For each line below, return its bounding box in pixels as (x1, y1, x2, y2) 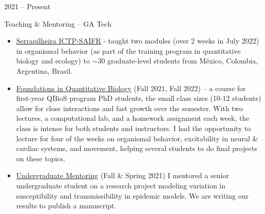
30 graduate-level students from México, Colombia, (98, 55, 258, 66)
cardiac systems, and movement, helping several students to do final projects (16, 143, 257, 154)
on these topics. (16, 153, 65, 163)
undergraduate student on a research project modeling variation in (16, 180, 225, 190)
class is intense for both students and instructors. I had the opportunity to (16, 122, 251, 133)
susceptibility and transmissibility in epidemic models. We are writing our (16, 190, 249, 201)
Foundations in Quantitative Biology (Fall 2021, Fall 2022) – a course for (16, 82, 246, 93)
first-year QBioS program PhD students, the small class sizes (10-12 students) (16, 93, 261, 103)
